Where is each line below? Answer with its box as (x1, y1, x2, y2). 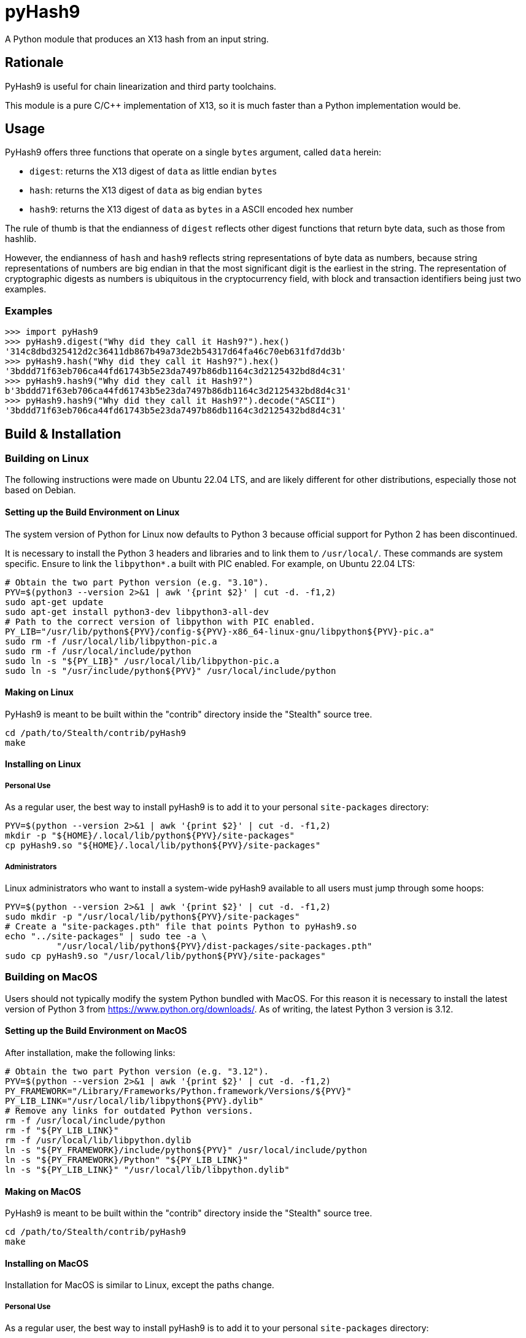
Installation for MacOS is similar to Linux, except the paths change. (5, 1280, 274, 1291)
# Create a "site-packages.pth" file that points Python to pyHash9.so (5, 921, 357, 932)
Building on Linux (5, 452, 89, 465)
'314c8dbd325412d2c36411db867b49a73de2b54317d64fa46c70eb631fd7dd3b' (5, 346, 347, 357)
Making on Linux (5, 687, 74, 698)
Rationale (5, 55, 64, 71)
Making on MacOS (5, 1186, 81, 1197)
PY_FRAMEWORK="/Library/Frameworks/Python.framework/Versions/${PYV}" (5, 1086, 352, 1096)
